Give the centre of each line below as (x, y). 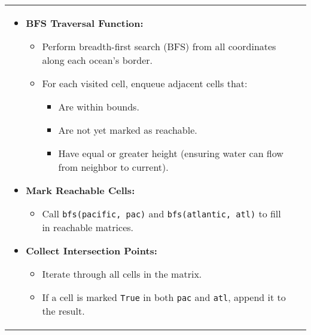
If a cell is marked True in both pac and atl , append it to (164, 297)
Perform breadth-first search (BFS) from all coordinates (159, 46)
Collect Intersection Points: (92, 251)
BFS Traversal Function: (85, 23)
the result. (63, 311)
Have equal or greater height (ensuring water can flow (171, 153)
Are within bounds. (99, 107)
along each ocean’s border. (97, 60)
